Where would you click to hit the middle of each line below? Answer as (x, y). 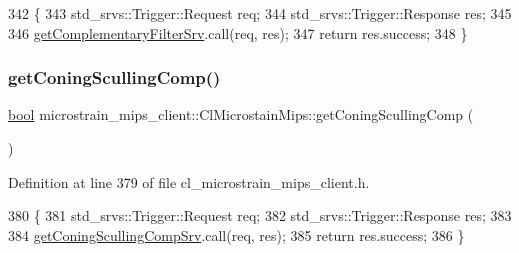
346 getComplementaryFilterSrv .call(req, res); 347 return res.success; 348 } (238, 32)
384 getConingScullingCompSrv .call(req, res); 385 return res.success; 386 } (236, 234)
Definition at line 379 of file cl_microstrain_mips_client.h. (189, 181)
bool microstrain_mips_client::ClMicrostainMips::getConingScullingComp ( (241, 114)
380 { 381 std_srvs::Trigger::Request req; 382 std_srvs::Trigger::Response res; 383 (260, 215)
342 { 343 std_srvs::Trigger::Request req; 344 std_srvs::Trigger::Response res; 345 (260, 13)
